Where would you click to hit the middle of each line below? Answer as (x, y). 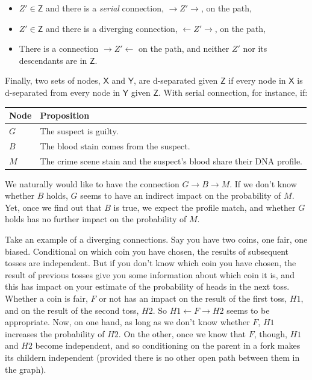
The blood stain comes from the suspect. (115, 145)
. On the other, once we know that (182, 333)
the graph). (26, 369)
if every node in (257, 80)
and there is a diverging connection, (112, 28)
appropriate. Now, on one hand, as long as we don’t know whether (127, 322)
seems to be (248, 310)
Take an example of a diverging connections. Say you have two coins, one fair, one (156, 239)
